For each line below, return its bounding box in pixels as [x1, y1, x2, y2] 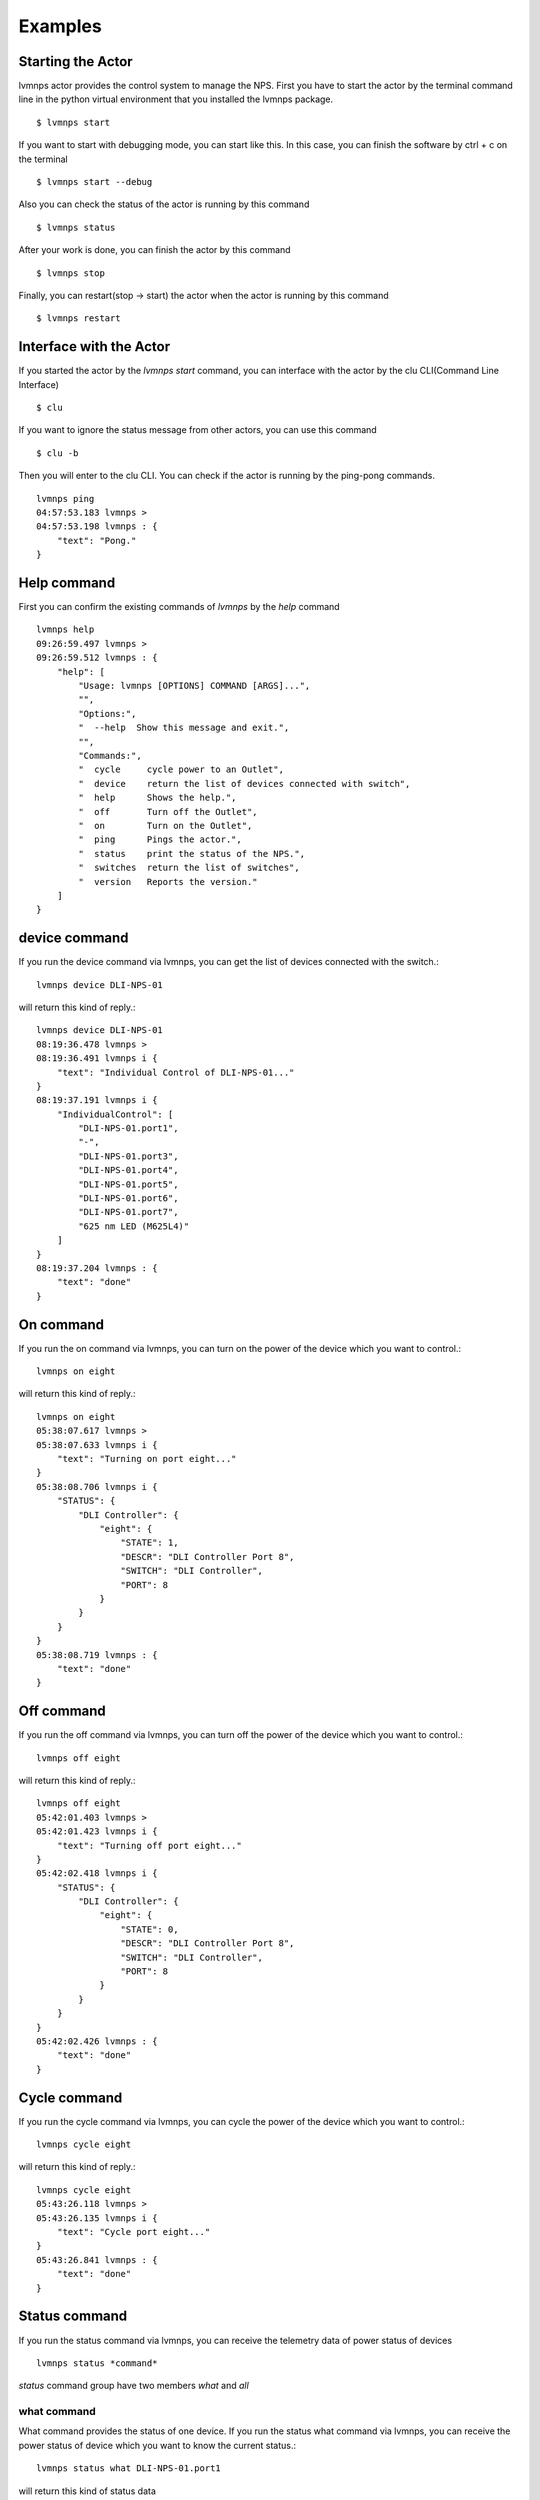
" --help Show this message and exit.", [78, 722, 290, 734]
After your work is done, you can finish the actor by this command [18, 244, 291, 256]
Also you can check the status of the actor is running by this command [18, 198, 310, 210]
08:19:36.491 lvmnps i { [36, 1053, 158, 1064]
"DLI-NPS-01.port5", [78, 1178, 179, 1190]
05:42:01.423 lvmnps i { [36, 1826, 158, 1837]
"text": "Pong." [56, 535, 137, 546]
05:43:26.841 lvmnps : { [36, 2254, 158, 2265]
